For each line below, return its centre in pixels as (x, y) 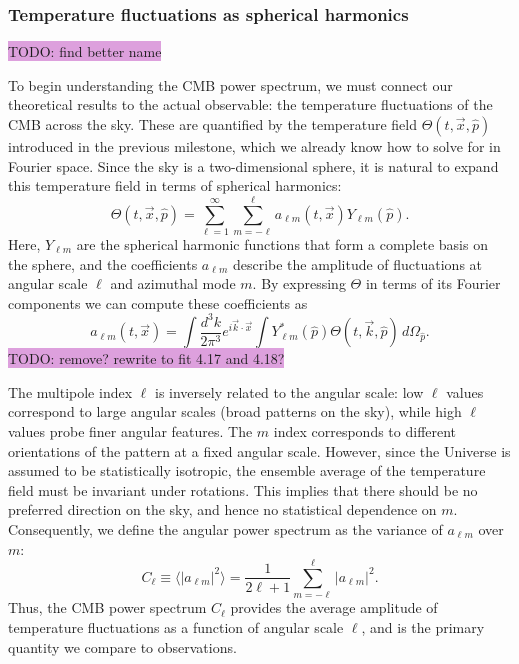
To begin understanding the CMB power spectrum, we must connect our (230, 84)
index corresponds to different (365, 431)
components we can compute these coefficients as (158, 302)
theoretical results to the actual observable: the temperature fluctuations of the (250, 104)
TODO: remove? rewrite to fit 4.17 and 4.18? (146, 358)
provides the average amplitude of (334, 607)
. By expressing (299, 283)
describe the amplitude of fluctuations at (357, 263)
